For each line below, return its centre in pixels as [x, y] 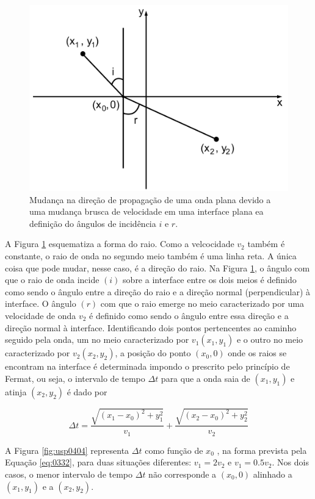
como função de [174, 450]
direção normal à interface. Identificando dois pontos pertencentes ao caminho [151, 327]
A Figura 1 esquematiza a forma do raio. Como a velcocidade [120, 244]
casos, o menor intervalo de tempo [69, 474]
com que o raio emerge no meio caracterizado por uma [202, 303]
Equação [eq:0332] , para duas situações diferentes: [98, 462]
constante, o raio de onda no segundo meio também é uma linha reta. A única [151, 256]
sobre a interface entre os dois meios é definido [210, 280]
